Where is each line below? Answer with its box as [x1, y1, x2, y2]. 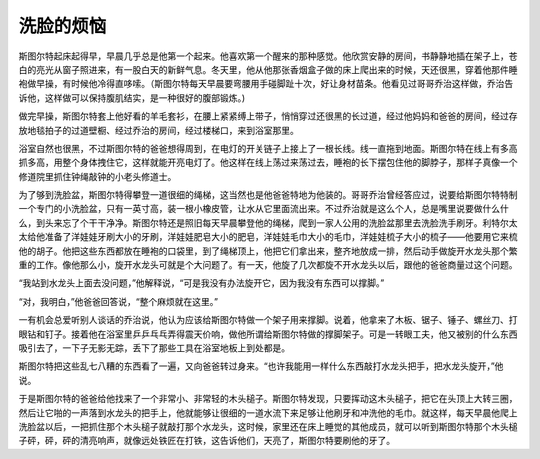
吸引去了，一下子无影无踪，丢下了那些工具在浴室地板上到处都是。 [18, 341, 290, 354]
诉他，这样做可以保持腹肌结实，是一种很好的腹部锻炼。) [18, 91, 246, 104]
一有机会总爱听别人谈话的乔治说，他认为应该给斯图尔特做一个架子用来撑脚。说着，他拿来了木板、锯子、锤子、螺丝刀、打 [18, 314, 518, 326]
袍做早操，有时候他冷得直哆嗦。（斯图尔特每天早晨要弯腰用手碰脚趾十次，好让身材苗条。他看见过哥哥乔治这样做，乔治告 [18, 78, 514, 90]
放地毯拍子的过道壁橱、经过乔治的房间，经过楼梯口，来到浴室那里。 [18, 124, 299, 136]
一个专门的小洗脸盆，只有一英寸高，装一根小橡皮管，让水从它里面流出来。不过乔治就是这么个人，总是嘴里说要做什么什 [18, 203, 509, 215]
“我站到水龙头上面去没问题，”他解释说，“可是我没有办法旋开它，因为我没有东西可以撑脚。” [18, 277, 385, 289]
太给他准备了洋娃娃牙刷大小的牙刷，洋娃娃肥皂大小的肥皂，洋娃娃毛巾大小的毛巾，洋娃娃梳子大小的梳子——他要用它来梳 [18, 231, 518, 243]
